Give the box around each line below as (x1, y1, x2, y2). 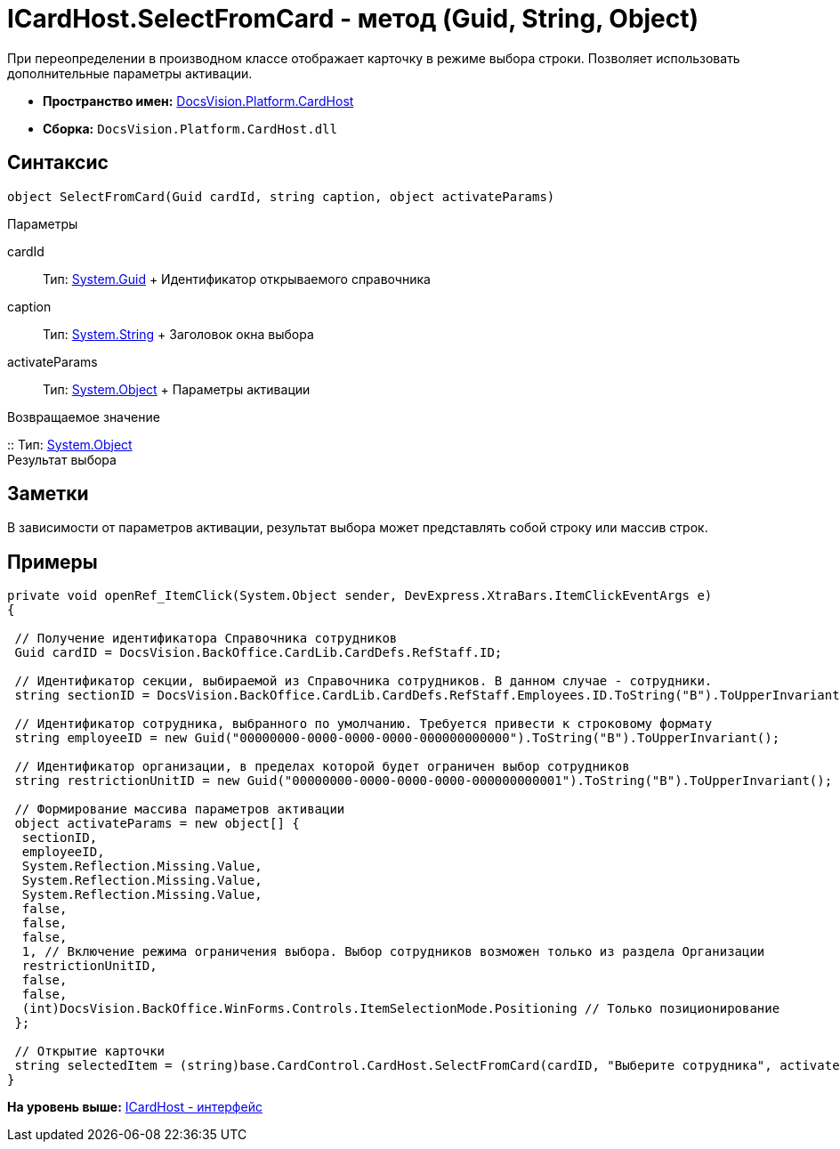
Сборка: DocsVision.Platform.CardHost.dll (43, 120, 337, 136)
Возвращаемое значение (7, 409, 160, 425)
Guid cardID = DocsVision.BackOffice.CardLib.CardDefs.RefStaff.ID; (14, 645, 503, 660)
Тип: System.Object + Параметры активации (43, 381, 311, 397)
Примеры (7, 550, 98, 573)
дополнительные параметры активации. (7, 65, 253, 81)
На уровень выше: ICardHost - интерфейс (7, 1099, 262, 1115)
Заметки (7, 482, 89, 506)
